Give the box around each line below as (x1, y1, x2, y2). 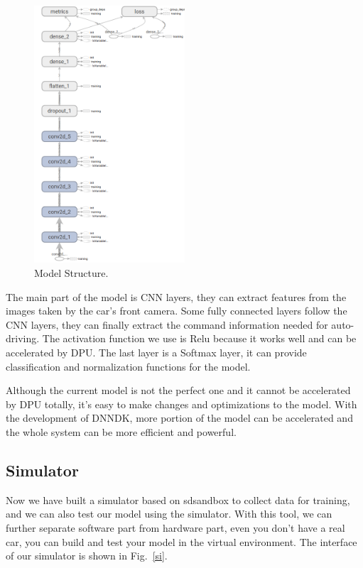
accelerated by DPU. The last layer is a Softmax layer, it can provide (6, 345, 307, 360)
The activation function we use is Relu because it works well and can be (42, 331, 357, 346)
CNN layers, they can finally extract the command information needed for (6, 317, 328, 332)
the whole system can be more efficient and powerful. (6, 425, 237, 439)
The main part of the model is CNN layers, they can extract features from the (6, 289, 347, 304)
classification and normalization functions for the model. (6, 359, 251, 373)
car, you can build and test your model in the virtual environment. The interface (6, 534, 357, 549)
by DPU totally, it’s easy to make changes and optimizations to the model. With (6, 396, 357, 411)
